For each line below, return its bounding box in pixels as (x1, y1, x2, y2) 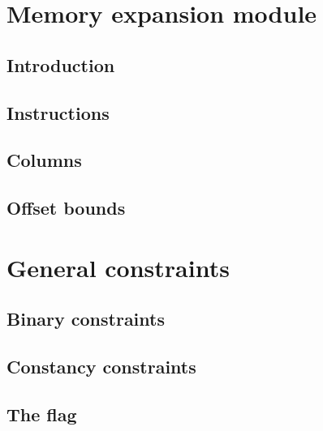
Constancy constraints (6, 354, 196, 379)
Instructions (6, 100, 110, 125)
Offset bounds (6, 195, 126, 220)
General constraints (6, 250, 230, 284)
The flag (6, 401, 77, 426)
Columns (6, 147, 82, 173)
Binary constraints (6, 306, 165, 331)
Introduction (6, 52, 115, 77)
